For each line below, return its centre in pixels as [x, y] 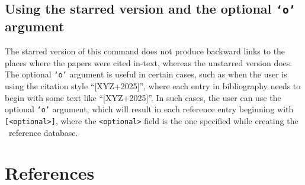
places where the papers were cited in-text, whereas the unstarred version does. [149, 62]
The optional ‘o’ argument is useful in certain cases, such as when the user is [146, 74]
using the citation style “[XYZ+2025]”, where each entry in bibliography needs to [153, 86]
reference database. [43, 132]
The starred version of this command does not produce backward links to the [145, 51]
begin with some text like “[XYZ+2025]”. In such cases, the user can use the [143, 97]
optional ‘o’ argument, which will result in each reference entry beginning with [149, 109]
